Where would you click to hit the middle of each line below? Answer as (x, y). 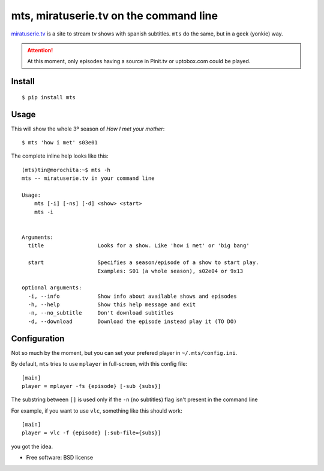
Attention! (40, 50)
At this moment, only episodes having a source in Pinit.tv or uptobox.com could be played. (139, 61)
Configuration (38, 338)
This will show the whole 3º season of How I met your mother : (88, 129)
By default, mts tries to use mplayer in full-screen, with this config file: (99, 364)
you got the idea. (32, 446)
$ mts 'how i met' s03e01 (60, 143)
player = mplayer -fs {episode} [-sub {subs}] (91, 386)
